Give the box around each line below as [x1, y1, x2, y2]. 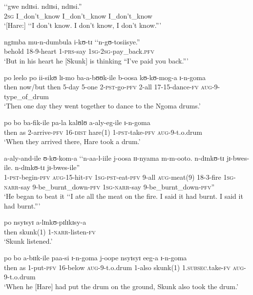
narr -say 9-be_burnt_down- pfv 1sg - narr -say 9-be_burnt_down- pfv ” [4, 181, 214, 191]
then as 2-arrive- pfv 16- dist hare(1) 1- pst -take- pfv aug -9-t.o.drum [4, 126, 203, 137]
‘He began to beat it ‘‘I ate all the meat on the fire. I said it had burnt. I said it [4, 191, 243, 201]
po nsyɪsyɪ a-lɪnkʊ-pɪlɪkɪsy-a [4, 217, 86, 227]
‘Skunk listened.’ [4, 236, 53, 246]
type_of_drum [4, 91, 49, 101]
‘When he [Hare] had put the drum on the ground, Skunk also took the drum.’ [4, 281, 238, 291]
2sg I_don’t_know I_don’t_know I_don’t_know [4, 10, 152, 21]
